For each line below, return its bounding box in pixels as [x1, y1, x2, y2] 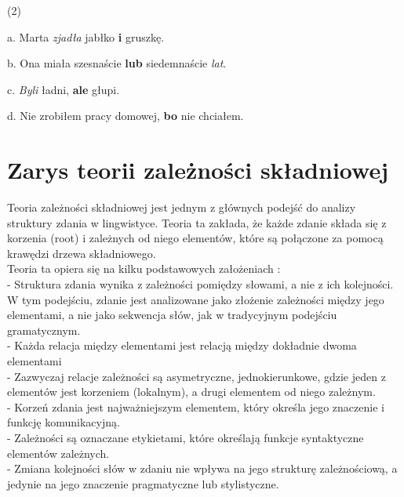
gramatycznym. [7, 321, 81, 338]
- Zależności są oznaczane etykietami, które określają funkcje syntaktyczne [7, 430, 364, 445]
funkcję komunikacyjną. [7, 414, 120, 430]
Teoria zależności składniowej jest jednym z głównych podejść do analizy [7, 199, 356, 216]
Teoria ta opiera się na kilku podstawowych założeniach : [7, 260, 281, 277]
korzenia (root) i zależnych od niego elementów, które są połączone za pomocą [7, 230, 384, 246]
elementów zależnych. [7, 444, 110, 461]
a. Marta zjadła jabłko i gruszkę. [7, 28, 165, 45]
